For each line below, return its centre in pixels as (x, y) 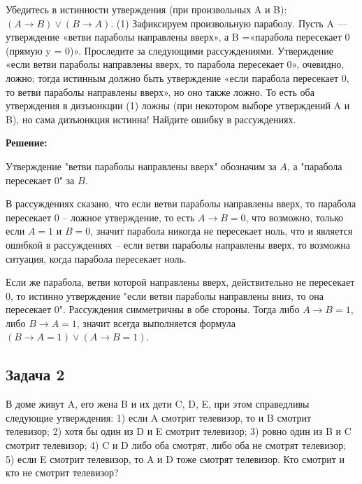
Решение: (27, 143)
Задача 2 (35, 374)
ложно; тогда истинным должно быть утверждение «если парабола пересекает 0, (178, 77)
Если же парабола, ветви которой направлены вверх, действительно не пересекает (180, 282)
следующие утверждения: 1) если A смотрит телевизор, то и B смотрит (159, 417)
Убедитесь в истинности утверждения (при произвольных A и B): (146, 9)
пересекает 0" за (40, 180)
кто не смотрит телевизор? (62, 472)
